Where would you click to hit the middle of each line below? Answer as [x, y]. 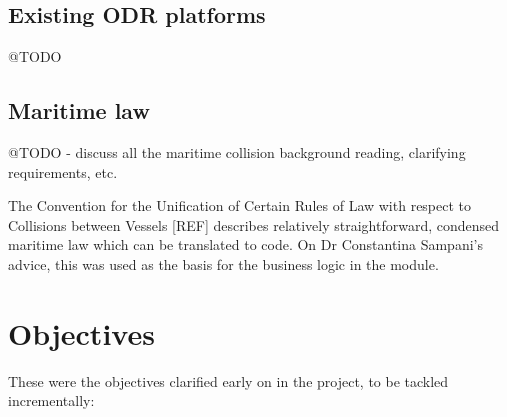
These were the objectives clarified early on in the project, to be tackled [228, 380]
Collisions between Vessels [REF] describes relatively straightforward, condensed [254, 224]
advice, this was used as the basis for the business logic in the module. [223, 263]
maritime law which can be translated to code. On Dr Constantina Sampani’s [245, 244]
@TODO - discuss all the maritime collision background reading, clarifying [237, 152]
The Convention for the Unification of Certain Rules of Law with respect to [240, 205]
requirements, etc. [63, 171]
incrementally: [51, 400]
